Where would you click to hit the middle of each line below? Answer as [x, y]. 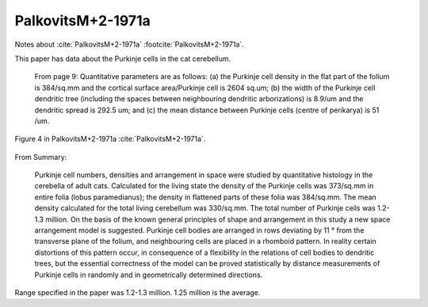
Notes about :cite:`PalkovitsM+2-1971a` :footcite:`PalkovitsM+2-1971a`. [130, 44]
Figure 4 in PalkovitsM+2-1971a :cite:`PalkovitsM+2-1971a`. [110, 139]
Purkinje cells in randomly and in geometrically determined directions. [149, 275]
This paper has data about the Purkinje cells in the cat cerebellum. [123, 59]
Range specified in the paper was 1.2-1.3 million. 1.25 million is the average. [138, 292]
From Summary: [41, 157]
